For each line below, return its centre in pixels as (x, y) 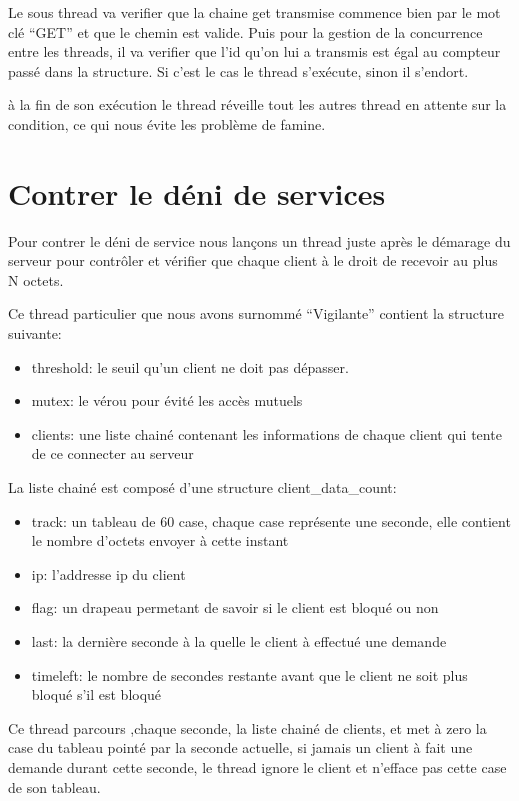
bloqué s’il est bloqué (96, 694)
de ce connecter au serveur (112, 453)
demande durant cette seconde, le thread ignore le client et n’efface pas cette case (257, 766)
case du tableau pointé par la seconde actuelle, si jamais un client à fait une (240, 747)
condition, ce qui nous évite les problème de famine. (167, 123)
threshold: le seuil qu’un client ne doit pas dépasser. (190, 366)
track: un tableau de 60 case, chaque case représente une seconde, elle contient (271, 520)
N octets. (36, 279)
